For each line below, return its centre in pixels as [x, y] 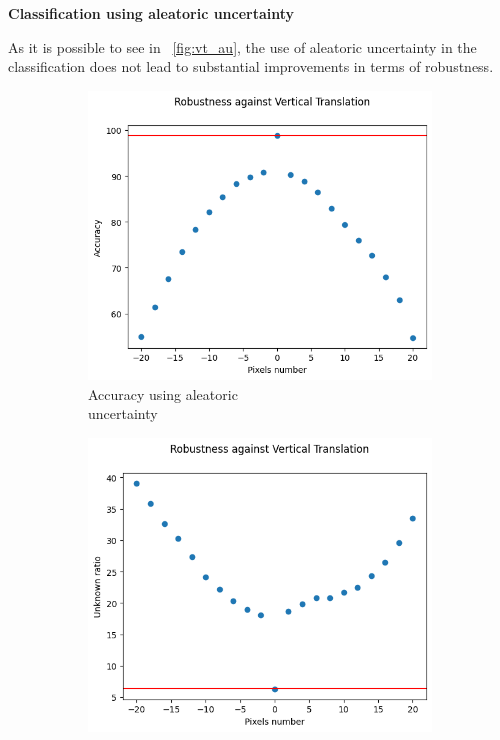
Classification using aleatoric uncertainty [151, 13]
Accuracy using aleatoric [163, 393]
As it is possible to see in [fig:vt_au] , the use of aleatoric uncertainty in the [242, 46]
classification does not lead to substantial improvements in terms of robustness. [251, 66]
